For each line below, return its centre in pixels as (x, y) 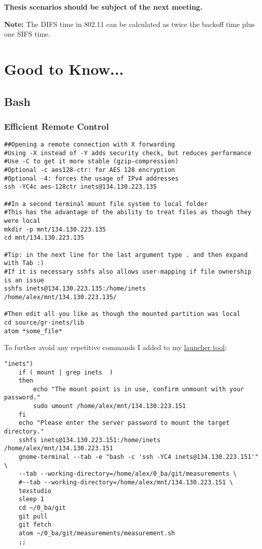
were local (22, 221)
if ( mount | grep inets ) (66, 372)
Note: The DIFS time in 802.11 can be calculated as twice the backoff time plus (129, 24)
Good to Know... (64, 68)
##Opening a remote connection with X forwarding (90, 145)
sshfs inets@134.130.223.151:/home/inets (89, 440)
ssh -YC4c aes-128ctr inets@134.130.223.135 (80, 187)
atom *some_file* (33, 331)
